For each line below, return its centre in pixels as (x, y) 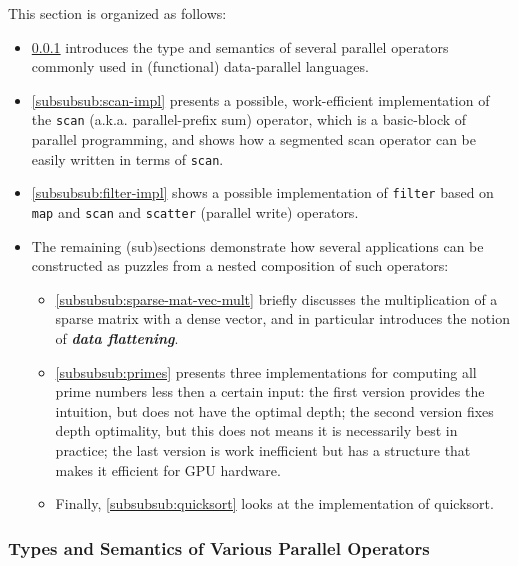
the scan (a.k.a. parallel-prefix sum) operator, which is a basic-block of (249, 119)
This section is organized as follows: (117, 13)
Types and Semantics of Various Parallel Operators (219, 547)
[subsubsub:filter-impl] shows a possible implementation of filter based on (262, 192)
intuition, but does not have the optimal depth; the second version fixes (274, 410)
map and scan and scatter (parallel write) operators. (195, 211)
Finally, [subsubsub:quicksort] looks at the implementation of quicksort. (274, 503)
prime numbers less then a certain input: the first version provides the (270, 391)
